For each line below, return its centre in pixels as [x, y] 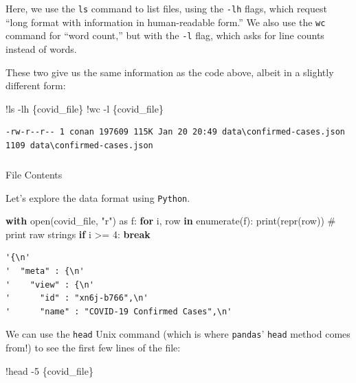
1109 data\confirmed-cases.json [79, 145]
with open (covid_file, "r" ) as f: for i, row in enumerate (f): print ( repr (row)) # [171, 221]
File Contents [34, 174]
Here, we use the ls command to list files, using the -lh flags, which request [166, 8]
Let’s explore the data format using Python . [98, 197]
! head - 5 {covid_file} [49, 370]
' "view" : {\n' [50, 285]
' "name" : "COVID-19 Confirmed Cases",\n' [119, 311]
